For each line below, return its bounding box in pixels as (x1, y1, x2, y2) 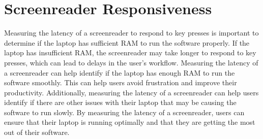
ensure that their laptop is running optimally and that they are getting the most (4, 117, 255, 127)
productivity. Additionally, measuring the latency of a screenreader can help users (4, 87, 259, 97)
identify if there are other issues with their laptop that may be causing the (4, 97, 237, 108)
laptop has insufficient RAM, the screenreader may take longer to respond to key (4, 47, 256, 58)
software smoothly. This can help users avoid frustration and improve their (4, 77, 237, 88)
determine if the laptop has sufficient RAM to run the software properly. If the (4, 37, 250, 48)
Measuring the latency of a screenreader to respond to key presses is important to (4, 27, 259, 38)
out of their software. (4, 127, 70, 137)
